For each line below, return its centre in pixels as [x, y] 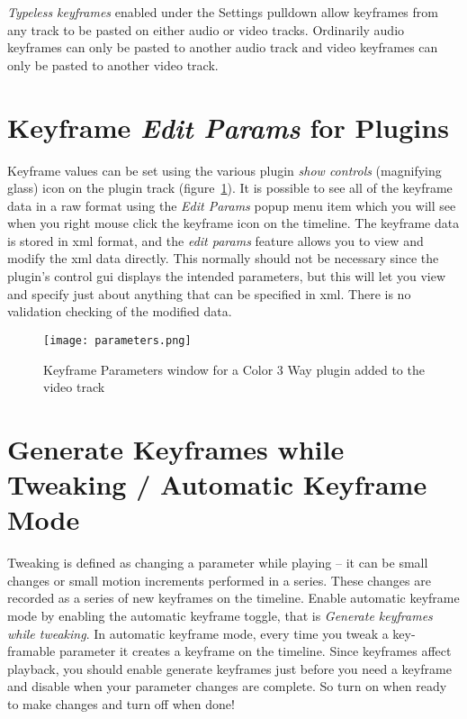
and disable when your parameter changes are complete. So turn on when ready [227, 686]
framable [31, 651]
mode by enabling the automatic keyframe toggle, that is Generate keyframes [220, 615]
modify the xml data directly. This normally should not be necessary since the [223, 258]
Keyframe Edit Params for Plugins [228, 127]
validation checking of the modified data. [120, 311]
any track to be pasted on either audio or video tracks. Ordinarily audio [206, 29]
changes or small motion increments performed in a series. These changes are [219, 580]
